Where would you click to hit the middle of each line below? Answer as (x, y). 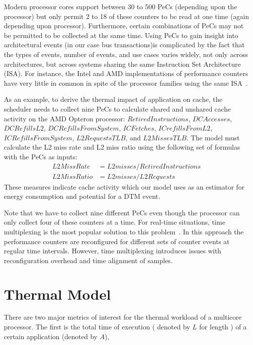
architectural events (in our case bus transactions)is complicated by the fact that (124, 45)
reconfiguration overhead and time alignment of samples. (88, 260)
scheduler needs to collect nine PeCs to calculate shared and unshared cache (117, 108)
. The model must (213, 137)
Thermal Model (57, 294)
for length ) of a (223, 327)
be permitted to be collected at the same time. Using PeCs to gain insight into (121, 35)
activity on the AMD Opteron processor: (64, 118)
